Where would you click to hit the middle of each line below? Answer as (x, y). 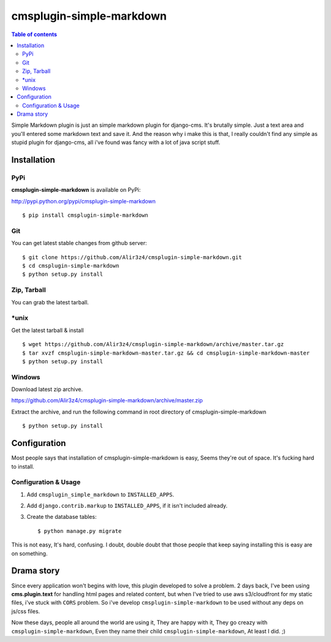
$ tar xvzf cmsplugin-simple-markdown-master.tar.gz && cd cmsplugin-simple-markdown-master (166, 353)
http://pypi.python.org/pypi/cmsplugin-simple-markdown (84, 201)
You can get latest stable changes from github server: (79, 243)
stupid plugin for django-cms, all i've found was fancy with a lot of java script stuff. (116, 142)
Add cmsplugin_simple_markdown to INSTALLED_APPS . (101, 494)
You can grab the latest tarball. (50, 302)
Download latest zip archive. (47, 390)
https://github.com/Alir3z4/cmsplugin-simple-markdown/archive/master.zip (107, 401)
